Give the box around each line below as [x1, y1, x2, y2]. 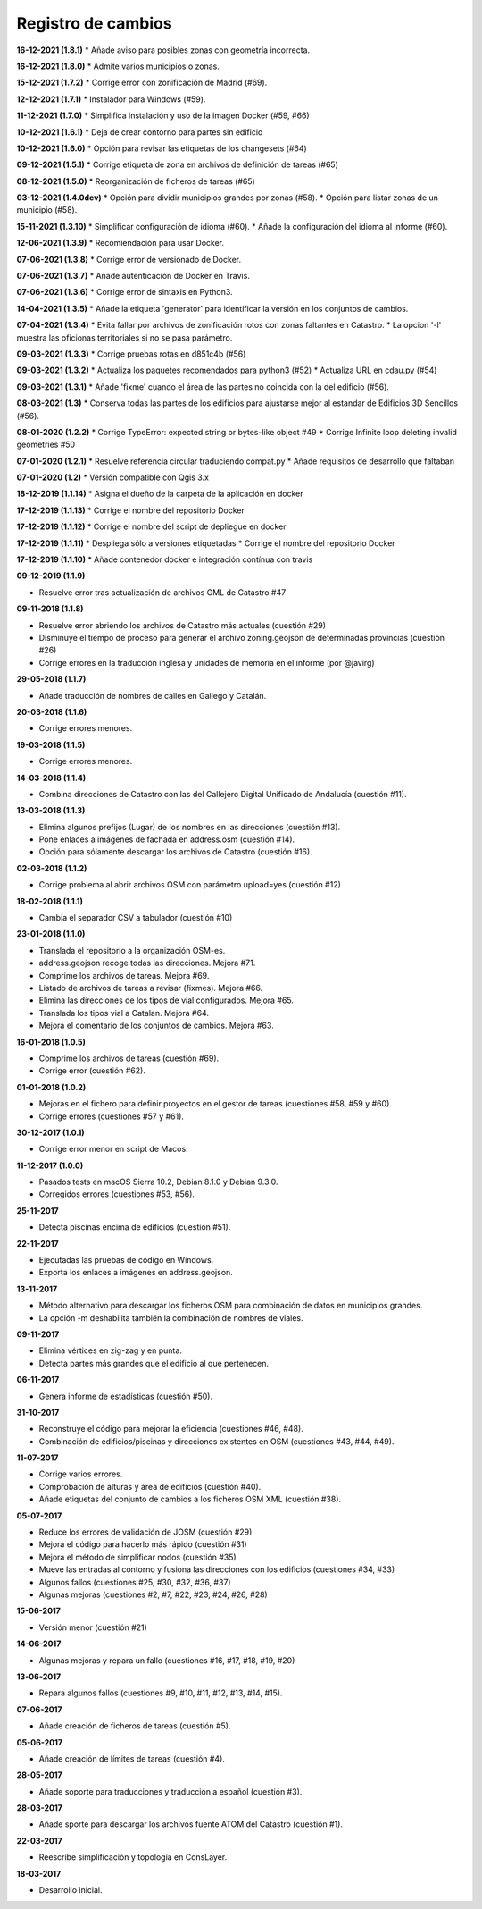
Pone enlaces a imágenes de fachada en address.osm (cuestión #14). [38, 834, 295, 845]
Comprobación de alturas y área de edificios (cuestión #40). [38, 1481, 262, 1492]
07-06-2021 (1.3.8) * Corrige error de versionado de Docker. [16, 254, 241, 265]
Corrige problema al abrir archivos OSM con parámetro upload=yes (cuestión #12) [38, 879, 341, 890]
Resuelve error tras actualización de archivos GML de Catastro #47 [38, 586, 287, 598]
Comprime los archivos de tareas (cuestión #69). [38, 1053, 220, 1064]
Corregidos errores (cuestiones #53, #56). [38, 1189, 195, 1199]
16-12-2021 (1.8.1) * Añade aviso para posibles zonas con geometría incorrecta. [16, 45, 311, 55]
